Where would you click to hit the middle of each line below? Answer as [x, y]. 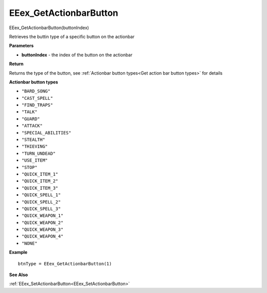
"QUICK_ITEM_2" [40, 181]
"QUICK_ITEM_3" [40, 188]
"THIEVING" [35, 146]
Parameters [22, 46]
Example [18, 252]
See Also [19, 275]
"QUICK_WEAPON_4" [43, 236]
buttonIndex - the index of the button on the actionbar [77, 55]
